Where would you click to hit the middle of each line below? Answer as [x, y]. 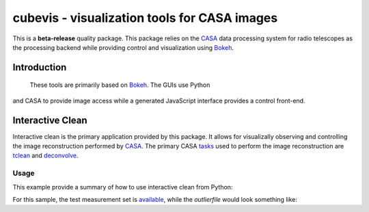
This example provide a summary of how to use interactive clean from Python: [123, 187]
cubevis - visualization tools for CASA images [145, 18]
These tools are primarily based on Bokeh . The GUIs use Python [120, 85]
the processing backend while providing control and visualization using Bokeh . [123, 47]
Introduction [40, 67]
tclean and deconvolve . [45, 156]
